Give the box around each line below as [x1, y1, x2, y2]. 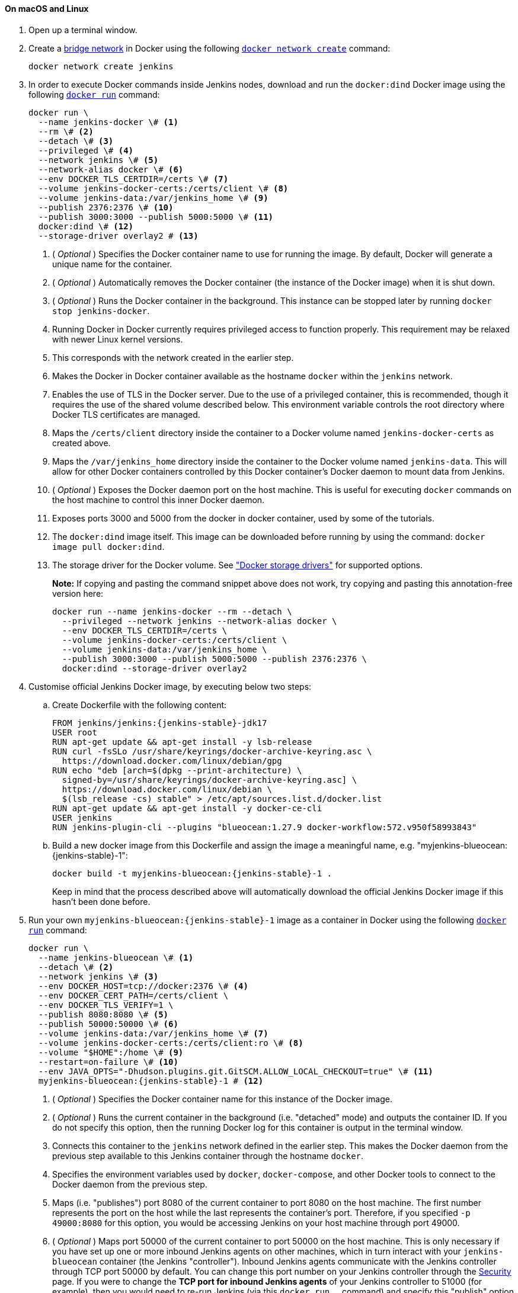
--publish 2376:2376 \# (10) [38, 202, 174, 212]
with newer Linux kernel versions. [52, 334, 183, 344]
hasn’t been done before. [52, 896, 151, 907]
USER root [52, 727, 97, 737]
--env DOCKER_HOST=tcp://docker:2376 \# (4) [38, 981, 248, 991]
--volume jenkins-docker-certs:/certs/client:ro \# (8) [38, 1038, 303, 1048]
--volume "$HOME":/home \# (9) [38, 1047, 184, 1057]
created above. [52, 437, 111, 448]
